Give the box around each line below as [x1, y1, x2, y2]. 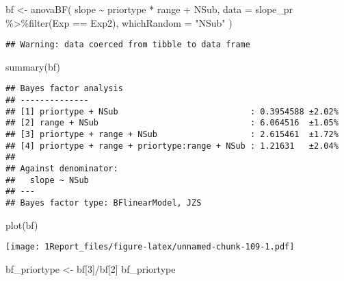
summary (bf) [5, 59, 60, 73]
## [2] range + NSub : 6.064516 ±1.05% [5, 118, 339, 128]
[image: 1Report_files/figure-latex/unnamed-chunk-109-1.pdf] [5, 242, 295, 252]
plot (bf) [5, 217, 38, 232]
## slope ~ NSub [5, 175, 89, 185]
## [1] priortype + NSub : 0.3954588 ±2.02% [5, 106, 339, 117]
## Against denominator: [5, 164, 118, 174]
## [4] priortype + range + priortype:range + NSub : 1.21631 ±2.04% [5, 140, 339, 151]
